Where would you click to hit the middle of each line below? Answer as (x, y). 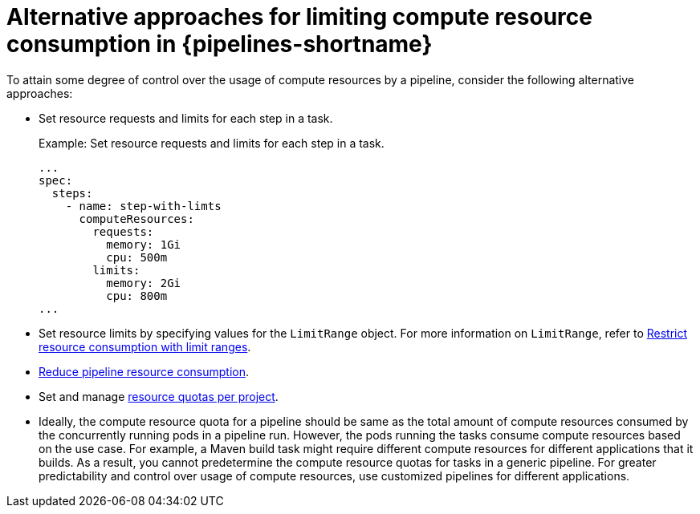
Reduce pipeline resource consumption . (144, 371)
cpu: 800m (137, 295)
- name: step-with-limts (143, 206)
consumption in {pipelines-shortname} (220, 44)
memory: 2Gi (144, 283)
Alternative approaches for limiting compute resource (299, 17)
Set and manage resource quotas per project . (159, 396)
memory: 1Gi (144, 244)
